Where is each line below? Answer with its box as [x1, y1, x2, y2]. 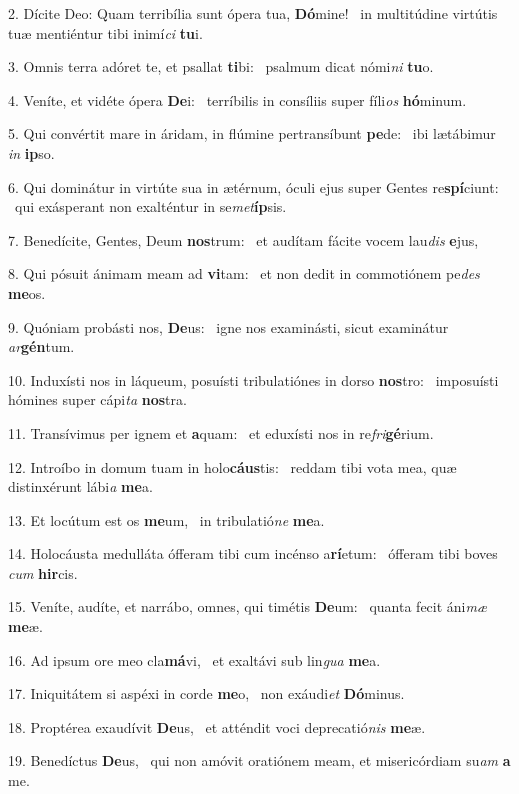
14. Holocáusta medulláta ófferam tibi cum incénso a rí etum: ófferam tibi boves [8, 543, 498, 564]
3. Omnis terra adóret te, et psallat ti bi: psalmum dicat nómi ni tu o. [8, 56, 434, 77]
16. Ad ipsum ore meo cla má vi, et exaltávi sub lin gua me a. [8, 649, 381, 670]
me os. [8, 282, 46, 303]
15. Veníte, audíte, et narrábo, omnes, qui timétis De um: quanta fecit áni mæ [8, 596, 487, 617]
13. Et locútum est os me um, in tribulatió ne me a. [8, 509, 325, 530]
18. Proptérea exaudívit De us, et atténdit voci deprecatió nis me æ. [8, 716, 426, 737]
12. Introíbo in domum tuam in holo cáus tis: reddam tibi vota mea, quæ [8, 456, 457, 477]
